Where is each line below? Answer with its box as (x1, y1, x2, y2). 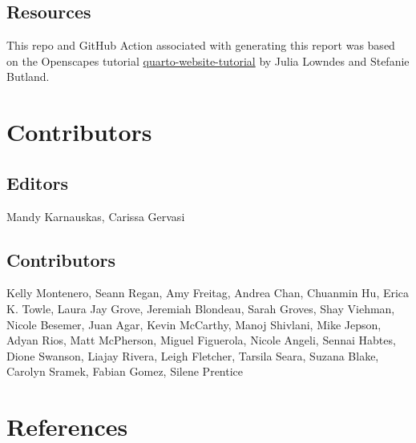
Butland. (6, 68, 50, 85)
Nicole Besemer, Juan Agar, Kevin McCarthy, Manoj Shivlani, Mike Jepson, (6, 316, 382, 332)
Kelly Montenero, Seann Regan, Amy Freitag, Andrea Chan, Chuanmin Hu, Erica (6, 284, 410, 301)
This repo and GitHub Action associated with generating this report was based (6, 37, 395, 54)
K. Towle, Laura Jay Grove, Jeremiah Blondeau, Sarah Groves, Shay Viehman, (6, 300, 395, 316)
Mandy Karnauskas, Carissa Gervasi (6, 207, 185, 224)
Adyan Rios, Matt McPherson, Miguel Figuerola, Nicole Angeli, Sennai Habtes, (6, 332, 396, 348)
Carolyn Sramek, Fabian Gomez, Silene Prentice (6, 363, 244, 380)
